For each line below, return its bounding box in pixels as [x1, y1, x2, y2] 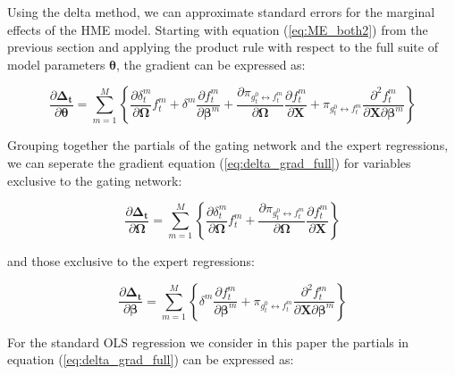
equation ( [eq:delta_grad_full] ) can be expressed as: [7, 350, 294, 369]
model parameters [7, 54, 105, 73]
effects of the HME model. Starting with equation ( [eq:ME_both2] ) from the [7, 20, 428, 38]
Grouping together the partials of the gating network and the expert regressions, [7, 136, 449, 154]
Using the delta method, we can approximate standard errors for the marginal [7, 3, 435, 21]
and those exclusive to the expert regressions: [7, 252, 255, 271]
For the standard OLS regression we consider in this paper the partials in [7, 332, 409, 351]
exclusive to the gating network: [7, 171, 182, 189]
